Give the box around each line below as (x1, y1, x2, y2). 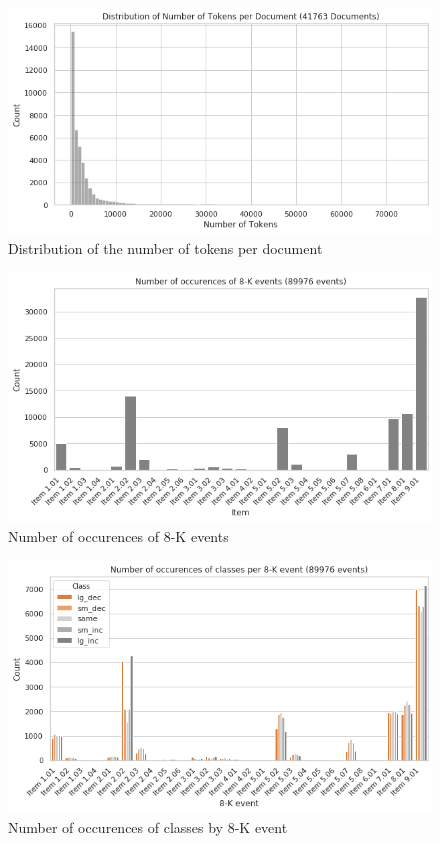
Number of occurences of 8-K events (8, 526, 229, 547)
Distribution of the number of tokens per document (8, 237, 323, 258)
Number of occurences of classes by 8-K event (8, 816, 288, 837)
